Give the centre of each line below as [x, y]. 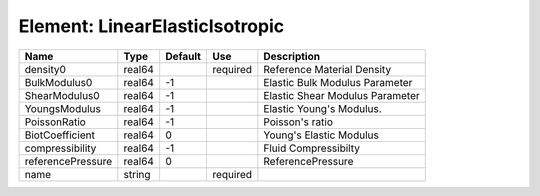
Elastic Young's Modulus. [322, 108]
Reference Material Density [327, 69]
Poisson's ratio [298, 122]
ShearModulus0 [62, 95]
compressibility [60, 148]
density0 [45, 69]
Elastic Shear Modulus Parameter [341, 95]
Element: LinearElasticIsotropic [151, 26]
